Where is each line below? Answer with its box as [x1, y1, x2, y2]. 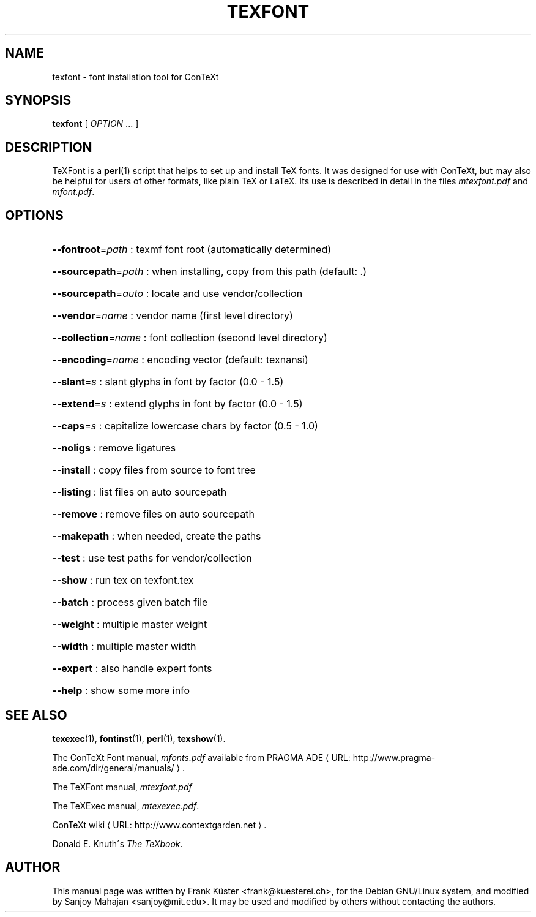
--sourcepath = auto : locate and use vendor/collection [52, 287, 303, 300]
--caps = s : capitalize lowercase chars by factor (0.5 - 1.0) [52, 420, 318, 432]
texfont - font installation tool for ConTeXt [52, 71, 219, 82]
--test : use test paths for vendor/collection [52, 552, 252, 565]
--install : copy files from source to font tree [52, 464, 256, 477]
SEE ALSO [5, 707, 67, 723]
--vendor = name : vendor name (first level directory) [52, 309, 293, 322]
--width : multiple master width [52, 640, 196, 653]
